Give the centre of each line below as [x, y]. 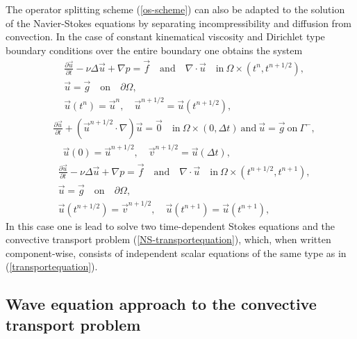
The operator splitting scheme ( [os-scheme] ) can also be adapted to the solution [175, 9]
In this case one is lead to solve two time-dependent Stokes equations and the [171, 225]
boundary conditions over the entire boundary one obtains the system [154, 50]
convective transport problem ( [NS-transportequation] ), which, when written [168, 239]
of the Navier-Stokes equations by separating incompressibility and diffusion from [179, 23]
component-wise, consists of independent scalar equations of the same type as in [176, 253]
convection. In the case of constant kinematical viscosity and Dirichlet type [165, 36]
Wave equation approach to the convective [161, 304]
